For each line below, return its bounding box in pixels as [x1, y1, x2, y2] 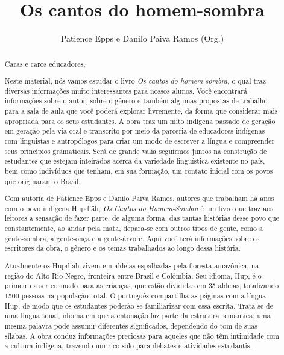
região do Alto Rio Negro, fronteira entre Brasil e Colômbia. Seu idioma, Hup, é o [4, 270, 262, 280]
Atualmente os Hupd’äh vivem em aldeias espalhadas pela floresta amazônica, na [4, 261, 259, 270]
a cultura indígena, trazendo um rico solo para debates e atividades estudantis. [4, 341, 252, 351]
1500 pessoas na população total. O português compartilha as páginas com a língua [4, 290, 267, 300]
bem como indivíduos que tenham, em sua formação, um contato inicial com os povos [4, 165, 273, 176]
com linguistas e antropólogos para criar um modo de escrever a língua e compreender [4, 136, 275, 146]
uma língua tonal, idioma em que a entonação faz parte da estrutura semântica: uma [4, 310, 271, 321]
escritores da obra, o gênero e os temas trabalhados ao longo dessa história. [4, 243, 241, 253]
